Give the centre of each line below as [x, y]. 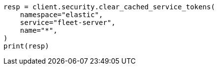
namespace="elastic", [62, 15]
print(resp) [26, 46]
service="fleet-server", [68, 23]
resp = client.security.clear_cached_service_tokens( [109, 7]
